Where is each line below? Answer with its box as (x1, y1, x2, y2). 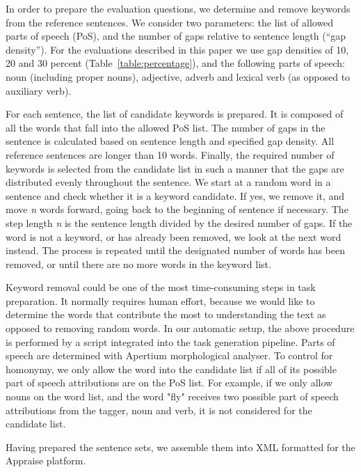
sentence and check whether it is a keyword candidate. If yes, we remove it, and (6, 188, 345, 203)
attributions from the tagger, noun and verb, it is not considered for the (6, 402, 312, 417)
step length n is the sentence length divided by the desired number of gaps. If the (6, 215, 353, 230)
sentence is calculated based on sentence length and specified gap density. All (6, 134, 335, 148)
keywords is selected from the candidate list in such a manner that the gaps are (6, 161, 344, 175)
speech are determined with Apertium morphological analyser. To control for (6, 348, 333, 363)
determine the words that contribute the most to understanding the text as (6, 307, 326, 322)
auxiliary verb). (6, 83, 72, 97)
